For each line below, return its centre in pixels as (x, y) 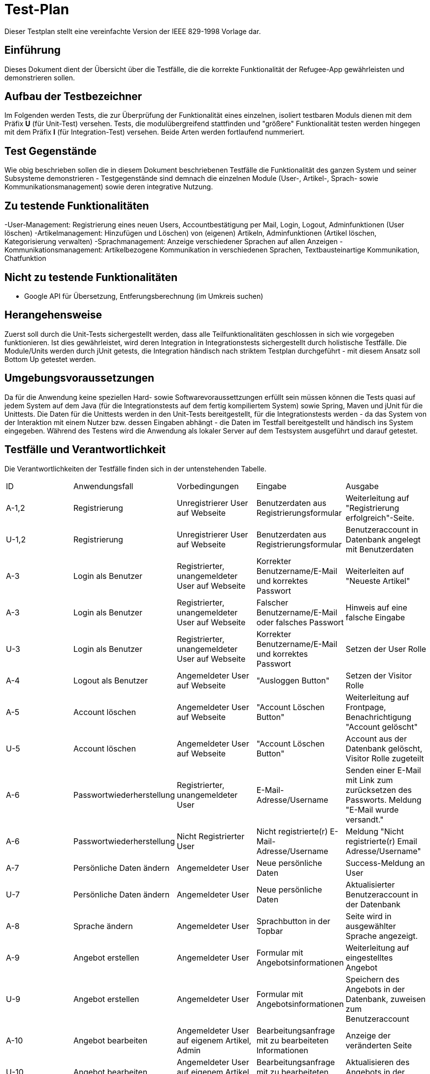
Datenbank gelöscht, (384, 748)
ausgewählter (371, 926)
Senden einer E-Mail (383, 770)
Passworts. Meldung (383, 800)
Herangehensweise (53, 315)
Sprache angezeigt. (382, 936)
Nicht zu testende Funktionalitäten (91, 277)
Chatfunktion (25, 258)
